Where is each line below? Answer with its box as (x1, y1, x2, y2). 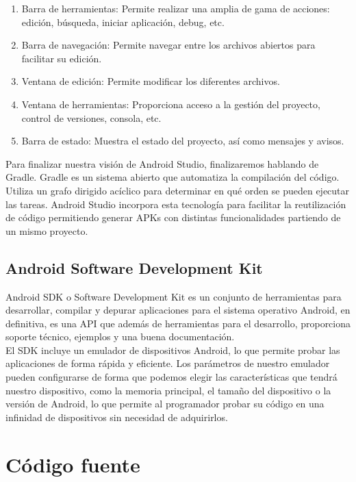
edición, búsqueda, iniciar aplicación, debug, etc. (21, 14, 225, 29)
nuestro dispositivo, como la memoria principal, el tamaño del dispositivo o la (5, 383, 331, 397)
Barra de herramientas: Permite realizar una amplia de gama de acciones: (21, 1, 330, 15)
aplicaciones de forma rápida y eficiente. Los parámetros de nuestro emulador (5, 356, 330, 370)
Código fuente (5, 450, 140, 478)
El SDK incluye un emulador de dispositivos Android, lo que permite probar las (5, 342, 340, 357)
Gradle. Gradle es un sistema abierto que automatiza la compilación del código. (5, 170, 340, 184)
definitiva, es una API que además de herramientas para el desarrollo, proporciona (5, 316, 351, 330)
